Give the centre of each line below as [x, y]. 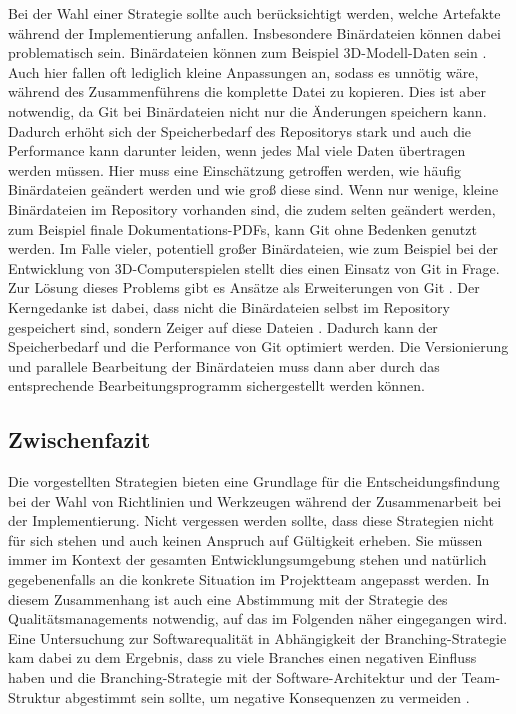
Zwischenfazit [79, 439]
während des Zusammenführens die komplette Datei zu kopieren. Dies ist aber [247, 91]
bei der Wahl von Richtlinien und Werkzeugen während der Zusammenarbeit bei [255, 500]
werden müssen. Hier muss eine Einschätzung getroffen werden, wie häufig [234, 169]
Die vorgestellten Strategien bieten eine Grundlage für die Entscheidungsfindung [254, 481]
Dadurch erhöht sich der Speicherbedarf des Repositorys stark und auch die [240, 130]
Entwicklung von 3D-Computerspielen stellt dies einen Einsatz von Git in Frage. [254, 267]
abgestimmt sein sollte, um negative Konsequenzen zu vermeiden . [267, 696]
